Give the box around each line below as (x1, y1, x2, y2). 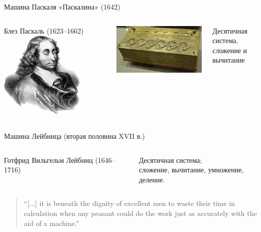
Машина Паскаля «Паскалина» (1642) (4, 2, 120, 12)
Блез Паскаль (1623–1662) (4, 25, 84, 36)
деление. (139, 174, 165, 184)
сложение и (212, 45, 247, 55)
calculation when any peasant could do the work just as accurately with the (24, 207, 257, 218)
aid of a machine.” (24, 217, 79, 228)
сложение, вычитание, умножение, (139, 164, 244, 175)
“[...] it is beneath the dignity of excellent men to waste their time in (24, 198, 235, 208)
